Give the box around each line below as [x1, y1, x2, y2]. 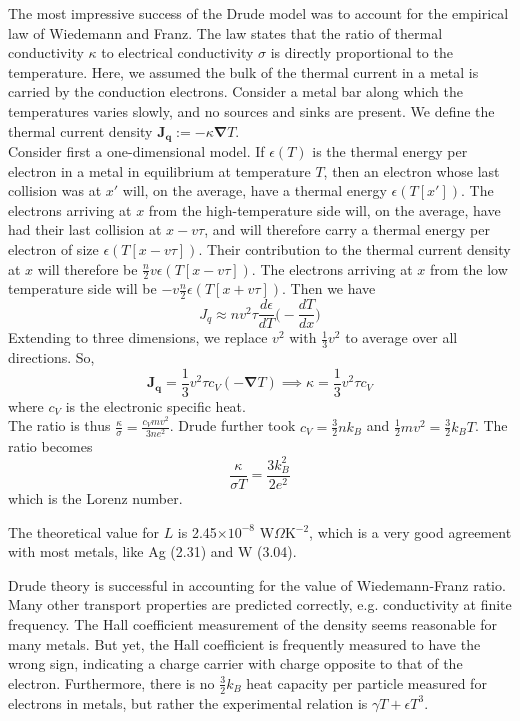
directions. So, [8, 347, 95, 368]
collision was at [8, 180, 102, 201]
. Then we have [282, 278, 376, 299]
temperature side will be [8, 278, 157, 299]
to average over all [345, 327, 458, 348]
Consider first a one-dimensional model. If [8, 141, 265, 162]
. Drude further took [169, 415, 296, 436]
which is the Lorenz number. [8, 487, 183, 508]
